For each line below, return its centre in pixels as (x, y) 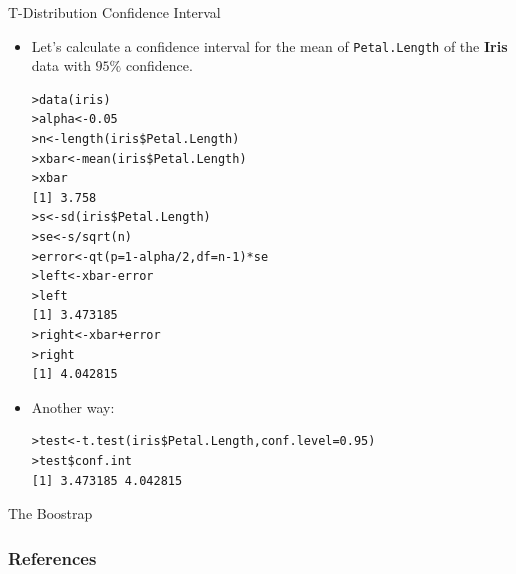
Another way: (73, 406)
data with (61, 65)
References (52, 557)
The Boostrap (50, 513)
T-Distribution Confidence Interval (114, 12)
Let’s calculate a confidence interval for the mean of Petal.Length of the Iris (269, 45)
